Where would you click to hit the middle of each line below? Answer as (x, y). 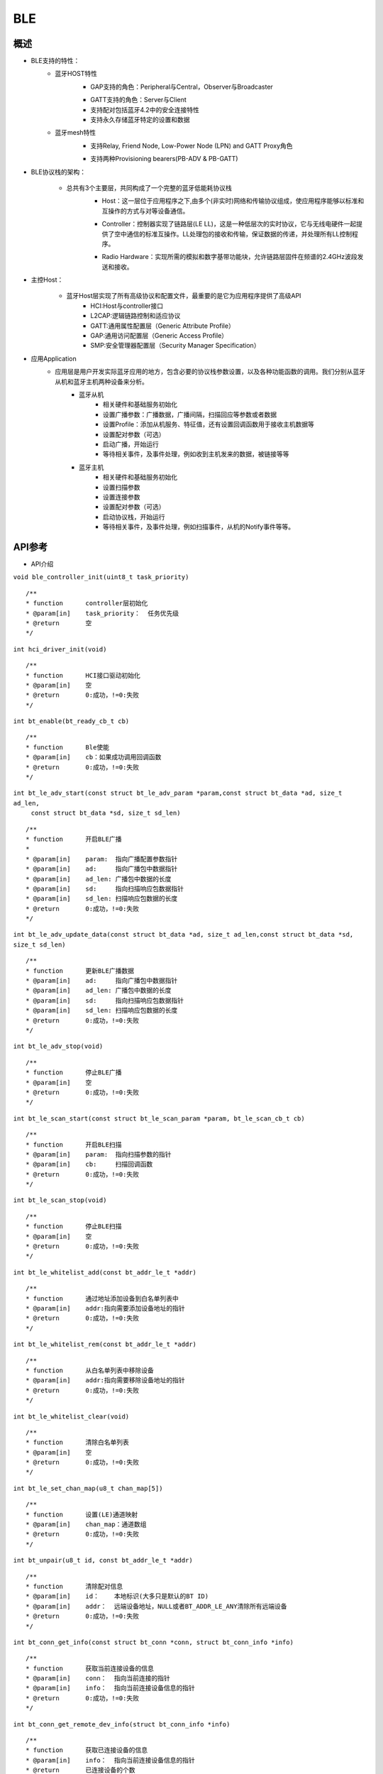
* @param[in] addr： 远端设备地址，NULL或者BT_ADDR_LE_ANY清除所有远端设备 (156, 1606)
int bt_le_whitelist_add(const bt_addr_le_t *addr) (105, 1272)
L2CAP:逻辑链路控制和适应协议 (135, 316)
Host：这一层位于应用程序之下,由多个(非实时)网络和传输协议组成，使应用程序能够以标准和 (233, 201)
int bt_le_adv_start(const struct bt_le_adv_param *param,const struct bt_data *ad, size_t (178, 793)
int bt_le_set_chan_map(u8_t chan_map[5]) (88, 1488)
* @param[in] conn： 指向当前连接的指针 (98, 1679)
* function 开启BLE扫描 (74, 1145)
